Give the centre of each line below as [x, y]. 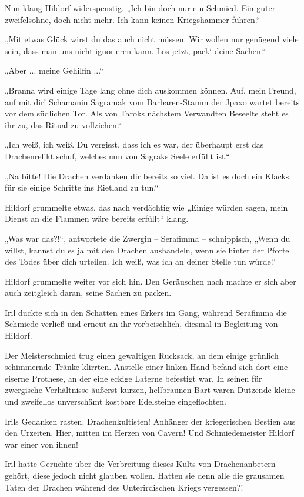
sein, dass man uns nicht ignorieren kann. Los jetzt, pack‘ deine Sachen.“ [136, 50]
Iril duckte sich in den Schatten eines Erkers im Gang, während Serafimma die [146, 312]
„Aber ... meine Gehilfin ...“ [54, 70]
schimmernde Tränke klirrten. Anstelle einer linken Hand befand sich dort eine [146, 367]
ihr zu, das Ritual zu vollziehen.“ [64, 124]
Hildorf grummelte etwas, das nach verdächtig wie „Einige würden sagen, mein [146, 207]
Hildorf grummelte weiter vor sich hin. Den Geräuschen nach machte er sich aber [151, 281]
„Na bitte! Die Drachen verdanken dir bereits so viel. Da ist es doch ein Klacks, [148, 176]
